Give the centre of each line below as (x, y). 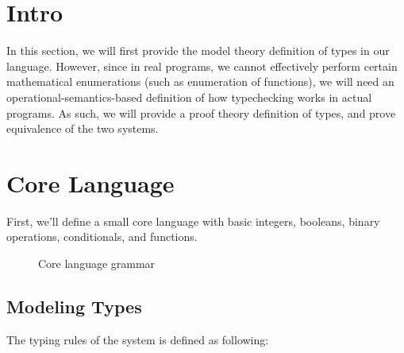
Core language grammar (97, 263)
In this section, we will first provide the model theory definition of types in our (198, 50)
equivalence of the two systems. (83, 128)
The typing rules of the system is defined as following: (138, 339)
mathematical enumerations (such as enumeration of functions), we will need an (200, 81)
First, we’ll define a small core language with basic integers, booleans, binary (193, 221)
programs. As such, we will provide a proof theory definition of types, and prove (201, 112)
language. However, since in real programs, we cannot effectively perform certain (202, 66)
